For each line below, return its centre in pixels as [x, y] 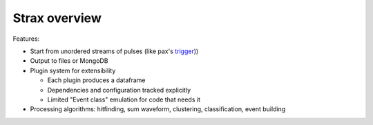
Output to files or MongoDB [69, 61]
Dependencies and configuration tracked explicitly [119, 90]
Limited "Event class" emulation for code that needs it [124, 99]
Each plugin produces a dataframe [96, 80]
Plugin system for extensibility [73, 70]
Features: [26, 39]
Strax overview [57, 18]
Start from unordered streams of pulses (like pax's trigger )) [114, 51]
